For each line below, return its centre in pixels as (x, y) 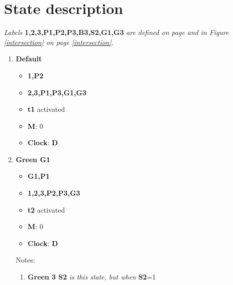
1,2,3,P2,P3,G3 (54, 193)
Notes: (25, 260)
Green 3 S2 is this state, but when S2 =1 (92, 277)
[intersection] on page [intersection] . (59, 42)
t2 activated (46, 209)
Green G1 (33, 159)
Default (29, 59)
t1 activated (46, 109)
